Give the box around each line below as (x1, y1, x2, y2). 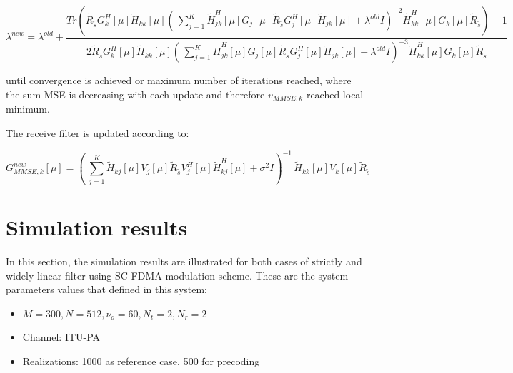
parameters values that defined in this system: (6, 282, 208, 297)
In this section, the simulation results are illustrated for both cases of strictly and (6, 253, 362, 268)
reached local (306, 86, 364, 101)
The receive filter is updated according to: (6, 126, 189, 140)
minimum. (6, 101, 50, 116)
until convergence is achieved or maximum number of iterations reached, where (6, 73, 352, 88)
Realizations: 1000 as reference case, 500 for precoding (22, 353, 260, 368)
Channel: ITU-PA (22, 329, 101, 344)
